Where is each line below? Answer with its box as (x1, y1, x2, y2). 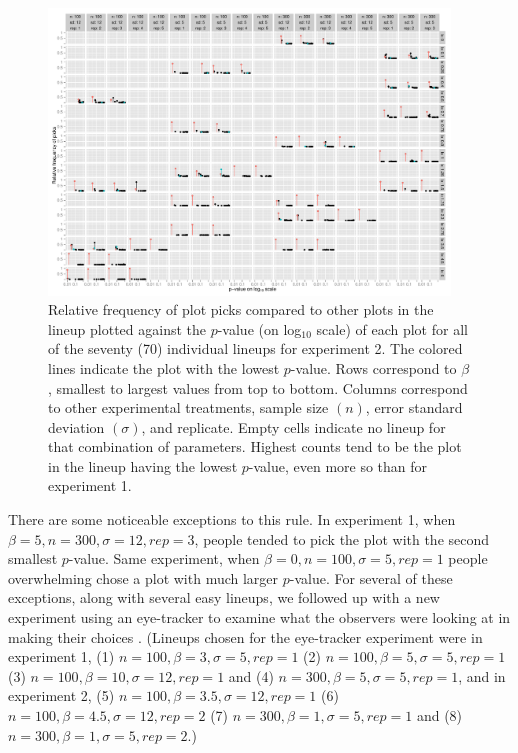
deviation (48, 416, 105, 437)
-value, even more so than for (248, 455, 428, 476)
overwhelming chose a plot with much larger (8, 567, 279, 588)
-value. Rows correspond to (290, 357, 457, 378)
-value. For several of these (289, 567, 453, 588)
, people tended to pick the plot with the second (194, 528, 490, 549)
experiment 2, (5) (8, 685, 115, 706)
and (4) (228, 665, 274, 686)
